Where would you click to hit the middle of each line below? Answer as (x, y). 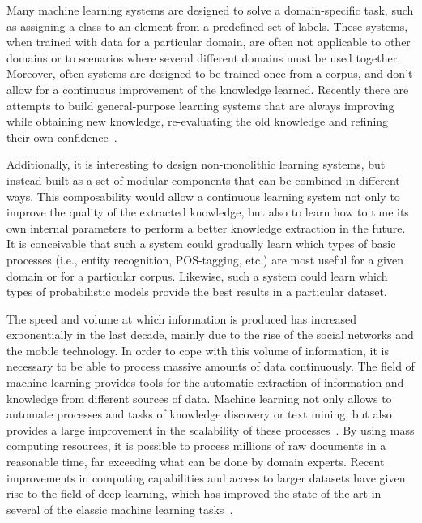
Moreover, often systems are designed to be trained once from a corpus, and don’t (210, 73)
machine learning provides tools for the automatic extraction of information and (205, 382)
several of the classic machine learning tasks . (120, 509)
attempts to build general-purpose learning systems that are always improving (200, 105)
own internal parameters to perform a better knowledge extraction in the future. (206, 227)
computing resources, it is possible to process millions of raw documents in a (196, 446)
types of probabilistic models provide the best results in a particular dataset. (197, 292)
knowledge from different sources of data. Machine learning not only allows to (199, 398)
